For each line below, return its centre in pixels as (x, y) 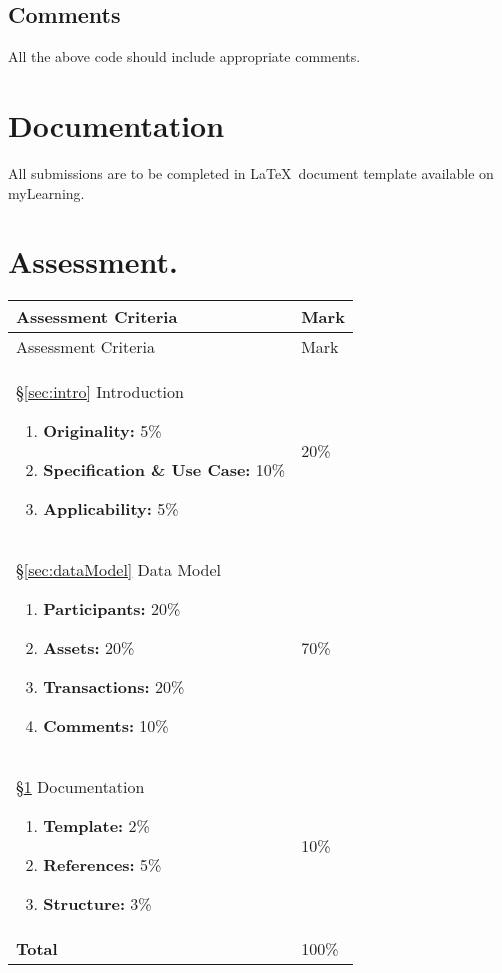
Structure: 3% (97, 904)
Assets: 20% (89, 648)
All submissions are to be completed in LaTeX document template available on (251, 172)
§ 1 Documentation (80, 787)
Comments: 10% (106, 726)
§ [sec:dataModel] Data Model (118, 570)
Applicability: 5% (111, 509)
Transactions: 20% (114, 687)
